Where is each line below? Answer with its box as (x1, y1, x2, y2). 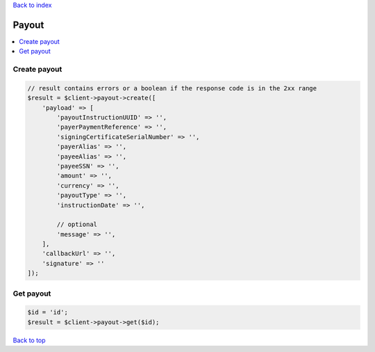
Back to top (12, 336, 46, 344)
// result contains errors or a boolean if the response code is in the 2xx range (27, 84, 317, 92)
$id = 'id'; (27, 308, 69, 317)
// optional (56, 221, 97, 229)
